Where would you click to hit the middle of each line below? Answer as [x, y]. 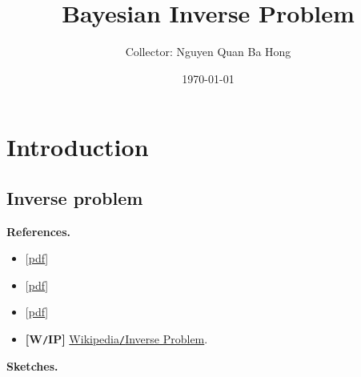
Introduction [78, 147]
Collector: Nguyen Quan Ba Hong [208, 52]
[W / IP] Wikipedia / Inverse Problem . [116, 339]
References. [39, 231]
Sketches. [32, 365]
